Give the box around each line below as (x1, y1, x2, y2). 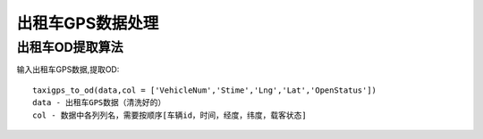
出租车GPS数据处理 (16, 13, 159, 33)
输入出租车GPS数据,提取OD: (16, 64, 120, 75)
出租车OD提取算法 (16, 39, 124, 55)
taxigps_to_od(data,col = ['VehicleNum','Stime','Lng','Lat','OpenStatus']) (32, 85, 377, 95)
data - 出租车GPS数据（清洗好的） (32, 98, 166, 108)
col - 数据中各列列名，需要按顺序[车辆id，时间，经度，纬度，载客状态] (32, 110, 308, 120)
